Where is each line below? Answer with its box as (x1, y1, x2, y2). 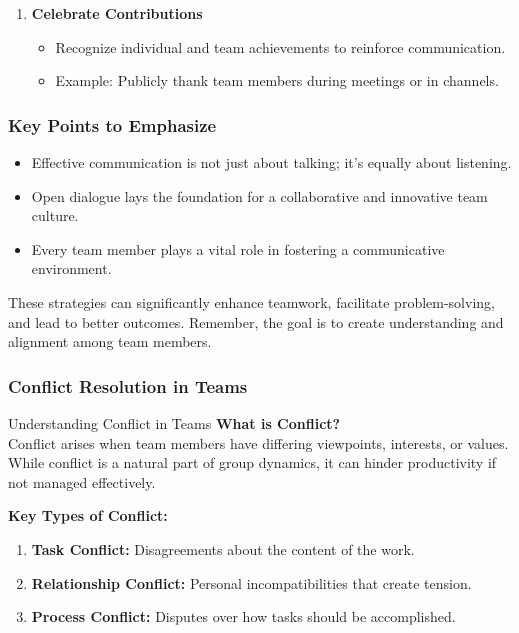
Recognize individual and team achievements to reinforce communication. (55, 36, 506, 57)
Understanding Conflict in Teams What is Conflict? (8, 412, 341, 433)
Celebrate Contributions (31, 3, 203, 23)
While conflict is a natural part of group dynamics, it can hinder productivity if (8, 452, 497, 473)
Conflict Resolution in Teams (8, 373, 248, 398)
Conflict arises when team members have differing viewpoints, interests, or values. (8, 432, 509, 453)
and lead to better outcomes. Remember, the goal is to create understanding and (8, 311, 504, 332)
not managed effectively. (8, 471, 156, 492)
